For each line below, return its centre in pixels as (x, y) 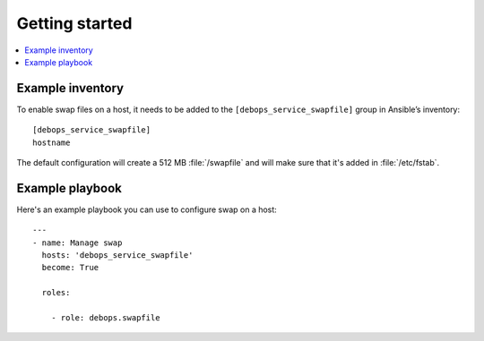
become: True (70, 268)
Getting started (74, 23)
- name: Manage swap (78, 243)
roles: (56, 293)
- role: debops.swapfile (105, 318)
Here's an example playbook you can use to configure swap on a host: (147, 209)
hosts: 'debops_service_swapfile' (117, 256)
